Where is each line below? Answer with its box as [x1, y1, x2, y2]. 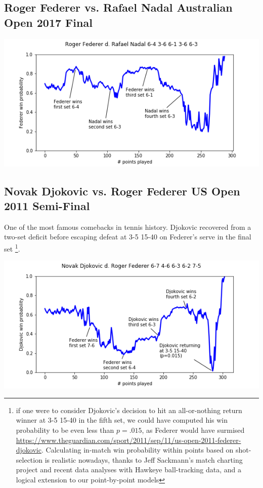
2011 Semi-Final [4, 197, 90, 213]
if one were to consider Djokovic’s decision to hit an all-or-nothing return [16, 404, 242, 415]
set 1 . [4, 241, 20, 254]
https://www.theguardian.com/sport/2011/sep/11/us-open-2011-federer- [16, 434, 241, 445]
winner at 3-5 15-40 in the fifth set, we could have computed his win [16, 415, 228, 425]
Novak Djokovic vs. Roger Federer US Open [4, 183, 240, 198]
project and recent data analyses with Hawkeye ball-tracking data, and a [16, 464, 241, 475]
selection [16, 454, 42, 465]
